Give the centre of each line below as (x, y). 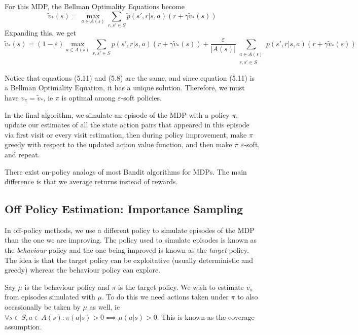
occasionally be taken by (43, 307)
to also (248, 297)
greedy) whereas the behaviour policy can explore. (83, 270)
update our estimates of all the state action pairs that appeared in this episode (127, 125)
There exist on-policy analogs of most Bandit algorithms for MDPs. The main (126, 171)
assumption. (23, 327)
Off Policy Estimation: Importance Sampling (124, 209)
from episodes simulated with (50, 297)
